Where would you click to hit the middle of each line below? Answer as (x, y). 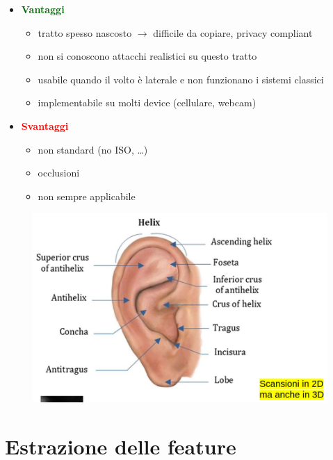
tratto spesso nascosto (85, 32)
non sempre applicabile (87, 196)
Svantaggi (45, 125)
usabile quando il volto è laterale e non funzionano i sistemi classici (181, 79)
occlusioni (59, 173)
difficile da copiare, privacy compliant (233, 32)
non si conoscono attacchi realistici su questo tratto (147, 56)
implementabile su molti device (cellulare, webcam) (147, 102)
